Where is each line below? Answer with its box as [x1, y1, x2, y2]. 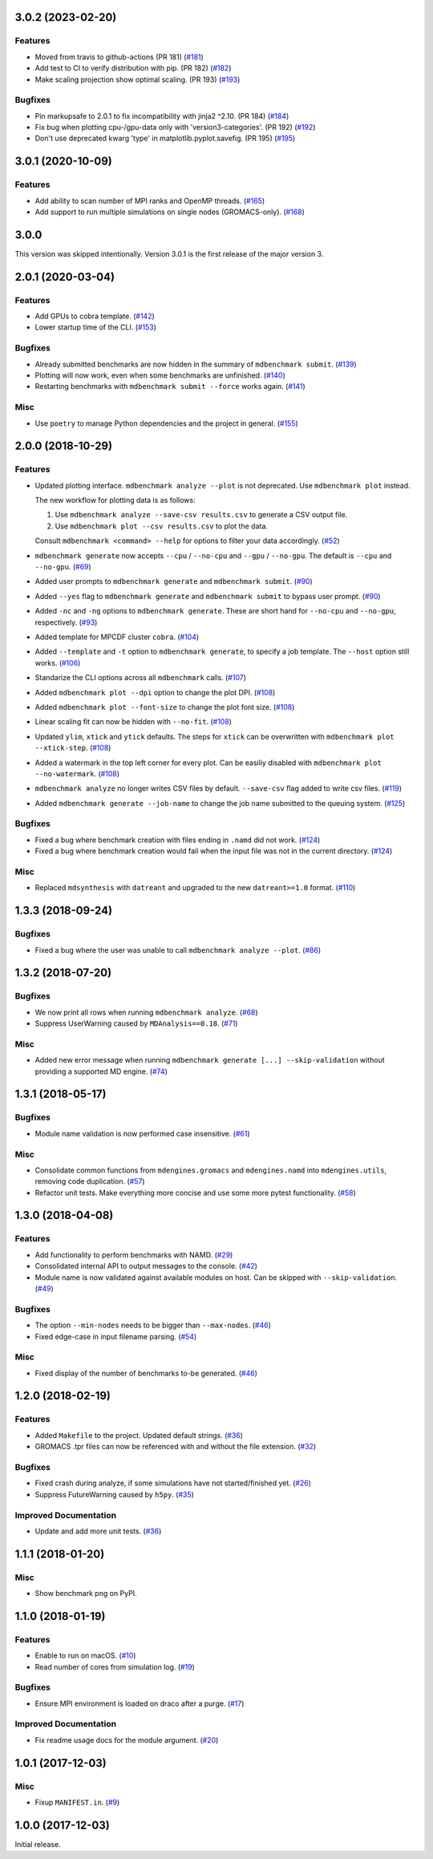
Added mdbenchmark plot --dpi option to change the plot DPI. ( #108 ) [34, 687, 276, 697]
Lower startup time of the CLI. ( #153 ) [34, 322, 156, 332]
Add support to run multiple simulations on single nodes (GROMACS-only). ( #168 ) [34, 207, 305, 217]
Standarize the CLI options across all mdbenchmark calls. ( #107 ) [34, 673, 247, 682]
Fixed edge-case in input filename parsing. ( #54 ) [34, 1331, 197, 1341]
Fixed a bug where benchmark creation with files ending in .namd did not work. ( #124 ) [34, 835, 321, 844]
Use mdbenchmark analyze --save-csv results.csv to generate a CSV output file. [55, 510, 348, 520]
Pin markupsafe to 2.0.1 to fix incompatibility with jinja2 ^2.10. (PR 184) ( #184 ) [34, 111, 289, 120]
